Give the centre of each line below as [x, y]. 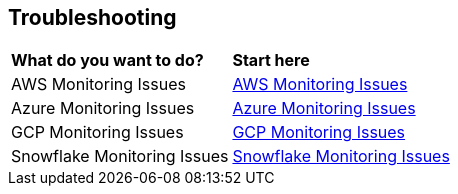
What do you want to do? [107, 60]
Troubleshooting [92, 17]
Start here [271, 60]
